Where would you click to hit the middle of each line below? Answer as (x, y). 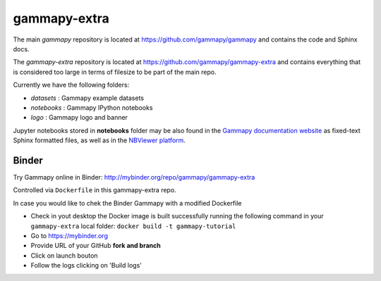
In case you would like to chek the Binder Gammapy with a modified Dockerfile (127, 203)
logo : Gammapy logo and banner (79, 118)
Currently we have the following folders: (71, 85)
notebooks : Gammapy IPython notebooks (92, 107)
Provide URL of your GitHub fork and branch (96, 246)
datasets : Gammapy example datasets (87, 98)
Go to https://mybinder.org (69, 235)
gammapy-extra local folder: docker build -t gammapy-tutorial (133, 226)
